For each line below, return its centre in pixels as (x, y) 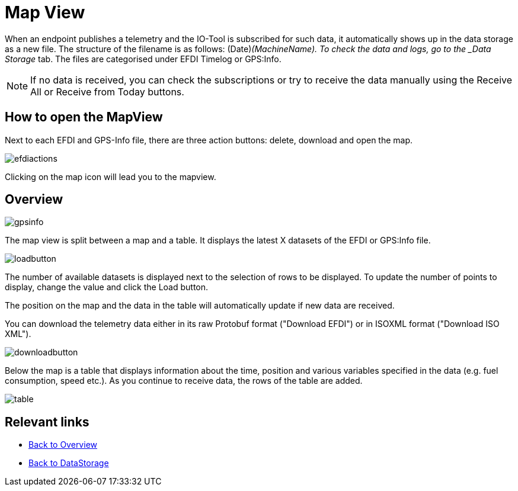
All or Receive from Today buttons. (107, 92)
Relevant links (47, 422)
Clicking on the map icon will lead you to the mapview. (111, 176)
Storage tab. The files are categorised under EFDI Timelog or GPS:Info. (143, 59)
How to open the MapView (84, 117)
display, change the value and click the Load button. (107, 287)
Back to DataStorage (69, 463)
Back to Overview (63, 445)
